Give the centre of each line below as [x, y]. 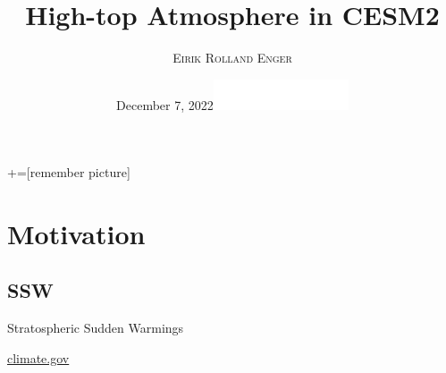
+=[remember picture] [69, 172]
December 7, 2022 [165, 104]
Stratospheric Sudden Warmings [96, 328]
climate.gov [38, 357]
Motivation [76, 233]
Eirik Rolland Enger [232, 58]
